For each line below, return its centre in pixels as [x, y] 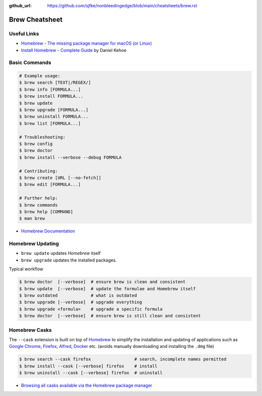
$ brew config [36, 144]
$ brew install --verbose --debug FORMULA [70, 157]
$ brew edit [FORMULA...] [50, 185]
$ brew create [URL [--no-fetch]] [60, 178]
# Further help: [39, 198]
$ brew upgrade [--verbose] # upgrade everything [81, 302]
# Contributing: [39, 171]
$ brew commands [39, 205]
